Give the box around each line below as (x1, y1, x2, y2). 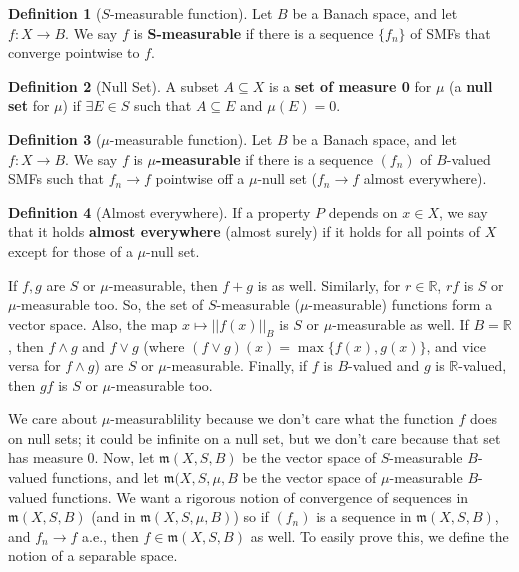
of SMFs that (410, 22, 491, 43)
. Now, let (94, 447, 155, 468)
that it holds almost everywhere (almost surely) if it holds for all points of (8, 221, 481, 242)
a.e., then (82, 525, 139, 546)
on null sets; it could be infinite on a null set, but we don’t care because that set (8, 427, 501, 448)
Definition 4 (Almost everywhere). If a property (8, 201, 311, 222)
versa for (8, 355, 61, 376)
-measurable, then (108, 274, 218, 295)
